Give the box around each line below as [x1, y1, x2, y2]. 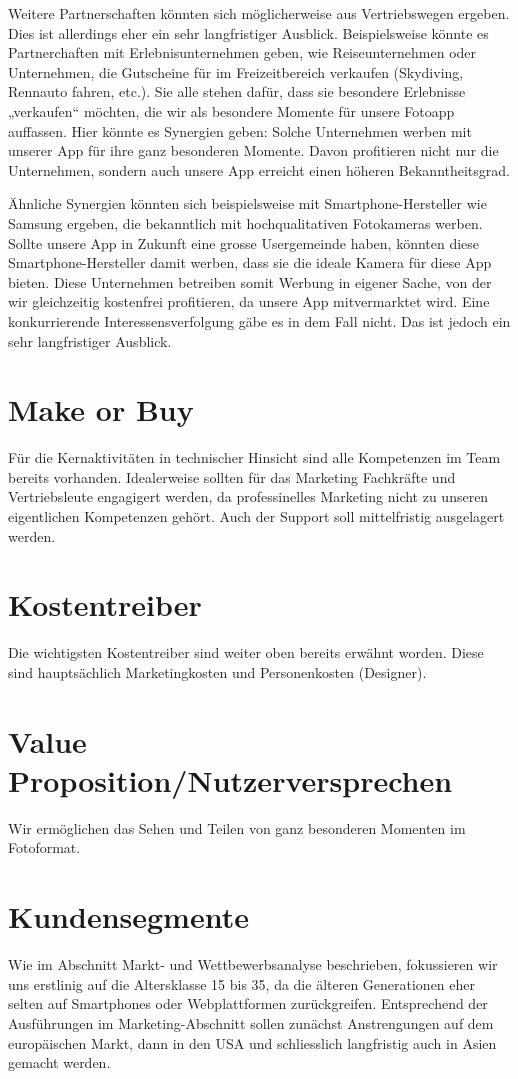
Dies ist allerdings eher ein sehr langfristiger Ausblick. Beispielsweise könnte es [8, 22, 489, 43]
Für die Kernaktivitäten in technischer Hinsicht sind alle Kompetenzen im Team [8, 447, 501, 468]
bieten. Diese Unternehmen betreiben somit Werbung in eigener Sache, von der [8, 271, 492, 292]
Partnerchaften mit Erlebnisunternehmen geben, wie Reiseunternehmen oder [8, 42, 477, 63]
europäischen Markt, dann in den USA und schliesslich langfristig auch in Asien [8, 1032, 497, 1053]
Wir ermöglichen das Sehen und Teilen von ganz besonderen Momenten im [8, 817, 466, 838]
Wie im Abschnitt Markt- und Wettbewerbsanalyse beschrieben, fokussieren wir [8, 954, 498, 975]
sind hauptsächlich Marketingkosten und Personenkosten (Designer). [8, 661, 427, 682]
